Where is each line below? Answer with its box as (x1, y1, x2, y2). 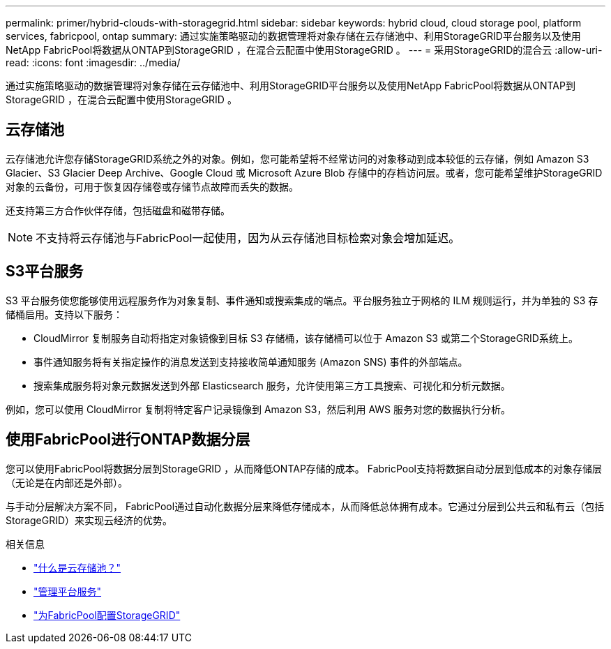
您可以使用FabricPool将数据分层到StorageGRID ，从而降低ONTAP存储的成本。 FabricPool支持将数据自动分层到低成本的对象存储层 (6, 462, 602, 475)
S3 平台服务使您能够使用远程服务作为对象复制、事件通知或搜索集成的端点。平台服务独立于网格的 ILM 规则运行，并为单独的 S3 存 (6, 294, 598, 306)
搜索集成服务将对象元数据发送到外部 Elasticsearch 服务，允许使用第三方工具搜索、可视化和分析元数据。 (33, 379, 511, 391)
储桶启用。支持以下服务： (6, 308, 123, 320)
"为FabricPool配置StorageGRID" (33, 609, 181, 621)
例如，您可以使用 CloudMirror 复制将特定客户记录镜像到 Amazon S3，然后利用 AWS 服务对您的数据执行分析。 (6, 403, 511, 415)
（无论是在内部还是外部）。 (6, 476, 128, 488)
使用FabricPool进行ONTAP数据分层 (6, 431, 250, 449)
